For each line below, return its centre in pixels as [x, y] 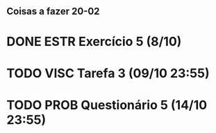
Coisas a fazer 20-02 [53, 11]
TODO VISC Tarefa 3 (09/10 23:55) [108, 73]
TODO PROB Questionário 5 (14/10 [107, 105]
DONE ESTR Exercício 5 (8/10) [94, 41]
